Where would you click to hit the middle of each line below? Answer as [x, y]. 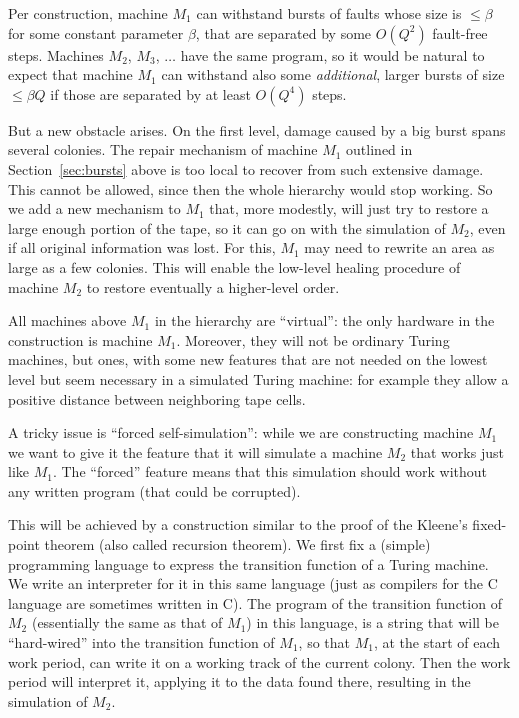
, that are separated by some [283, 32]
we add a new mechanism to [94, 208]
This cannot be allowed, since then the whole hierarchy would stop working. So [250, 188]
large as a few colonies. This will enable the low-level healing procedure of [234, 266]
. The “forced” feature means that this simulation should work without [269, 471]
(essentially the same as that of [127, 622]
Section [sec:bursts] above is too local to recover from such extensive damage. [246, 168]
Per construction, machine [88, 13]
